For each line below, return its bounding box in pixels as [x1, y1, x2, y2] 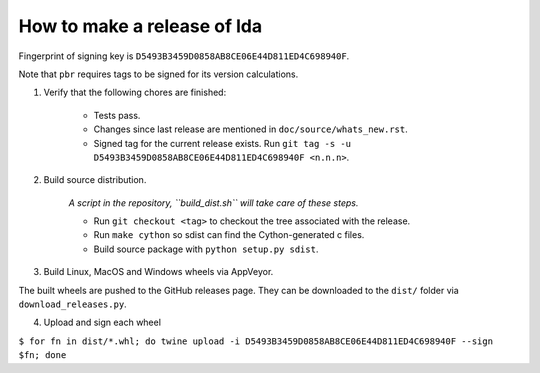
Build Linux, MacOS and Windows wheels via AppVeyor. [43, 266, 274, 278]
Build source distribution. [43, 174, 147, 186]
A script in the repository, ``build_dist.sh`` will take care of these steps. [68, 196, 359, 209]
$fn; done [18, 350, 67, 361]
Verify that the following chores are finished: [43, 86, 227, 99]
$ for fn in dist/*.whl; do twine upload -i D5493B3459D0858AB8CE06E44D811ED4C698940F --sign [18, 335, 494, 347]
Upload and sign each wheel [43, 316, 162, 329]
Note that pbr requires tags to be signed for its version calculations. [18, 68, 299, 80]
